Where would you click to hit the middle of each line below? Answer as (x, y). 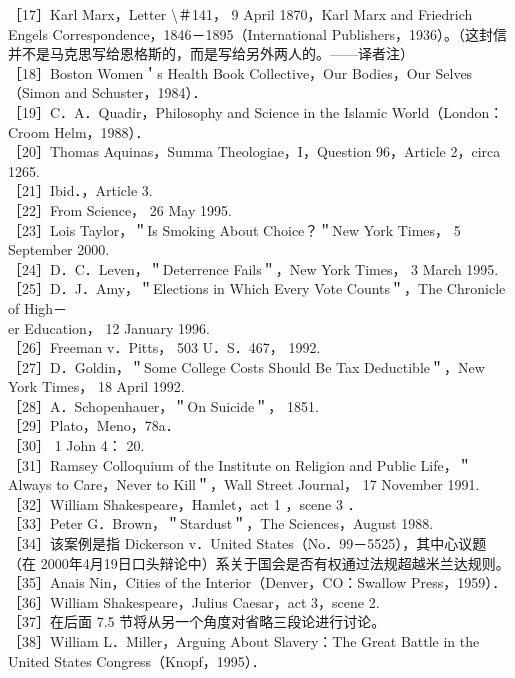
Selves (454, 72)
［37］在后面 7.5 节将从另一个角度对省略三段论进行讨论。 (197, 621)
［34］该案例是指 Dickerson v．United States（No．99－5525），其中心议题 (247, 543)
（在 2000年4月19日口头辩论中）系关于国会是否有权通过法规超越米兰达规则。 (259, 562)
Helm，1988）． (102, 131)
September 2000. (59, 249)
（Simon (34, 92)
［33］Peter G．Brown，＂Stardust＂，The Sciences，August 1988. (221, 523)
